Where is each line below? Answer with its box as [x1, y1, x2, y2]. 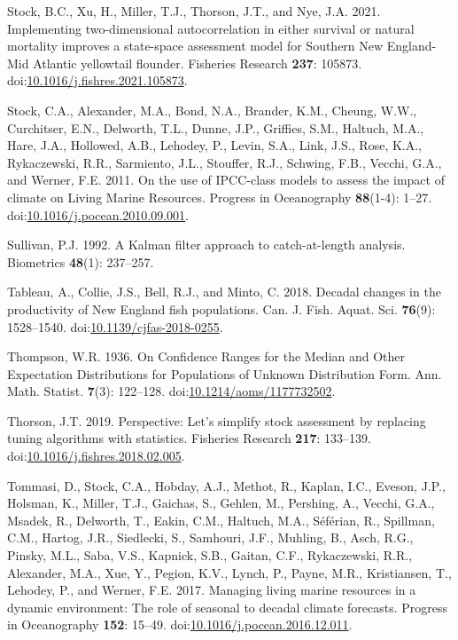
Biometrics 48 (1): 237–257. [7, 252, 154, 271]
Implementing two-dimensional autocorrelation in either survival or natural [7, 19, 415, 37]
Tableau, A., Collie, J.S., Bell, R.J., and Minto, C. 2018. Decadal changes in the [7, 282, 441, 301]
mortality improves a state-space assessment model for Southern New [7, 36, 384, 55]
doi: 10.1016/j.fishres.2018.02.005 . [7, 446, 185, 465]
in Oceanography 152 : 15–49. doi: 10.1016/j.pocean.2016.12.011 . [7, 615, 353, 634]
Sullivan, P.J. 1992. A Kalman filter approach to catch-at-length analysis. [7, 235, 406, 254]
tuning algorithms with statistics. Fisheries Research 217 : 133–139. [7, 429, 371, 447]
